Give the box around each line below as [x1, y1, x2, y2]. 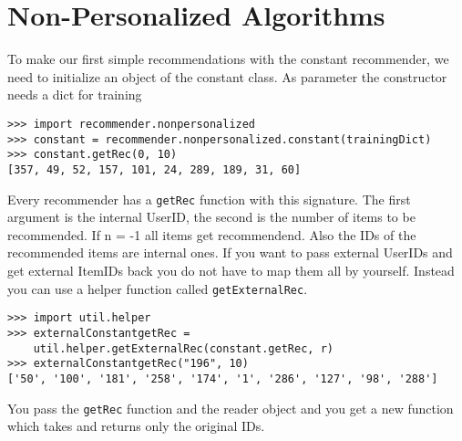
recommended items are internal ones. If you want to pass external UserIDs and [7, 243, 453, 262]
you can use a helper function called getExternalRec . [7, 278, 308, 298]
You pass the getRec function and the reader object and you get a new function [7, 398, 454, 417]
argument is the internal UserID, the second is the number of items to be [7, 207, 416, 226]
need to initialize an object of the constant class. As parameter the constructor [7, 67, 447, 86]
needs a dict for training [7, 85, 142, 104]
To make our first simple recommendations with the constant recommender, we [7, 49, 449, 68]
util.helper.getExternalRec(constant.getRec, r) [33, 341, 334, 355]
